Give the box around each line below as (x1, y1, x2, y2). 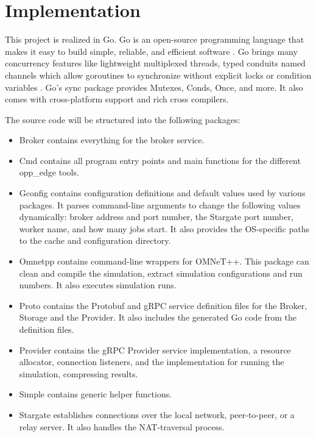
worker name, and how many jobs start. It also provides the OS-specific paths (19, 222, 310, 235)
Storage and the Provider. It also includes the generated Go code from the (19, 311, 297, 324)
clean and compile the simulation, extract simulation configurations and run (19, 266, 303, 279)
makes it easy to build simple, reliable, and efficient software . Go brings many (5, 44, 298, 57)
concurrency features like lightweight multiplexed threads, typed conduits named (5, 57, 306, 69)
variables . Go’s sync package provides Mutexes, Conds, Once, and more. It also (5, 80, 303, 93)
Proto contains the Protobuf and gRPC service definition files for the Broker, (19, 299, 307, 311)
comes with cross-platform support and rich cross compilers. (5, 93, 229, 105)
